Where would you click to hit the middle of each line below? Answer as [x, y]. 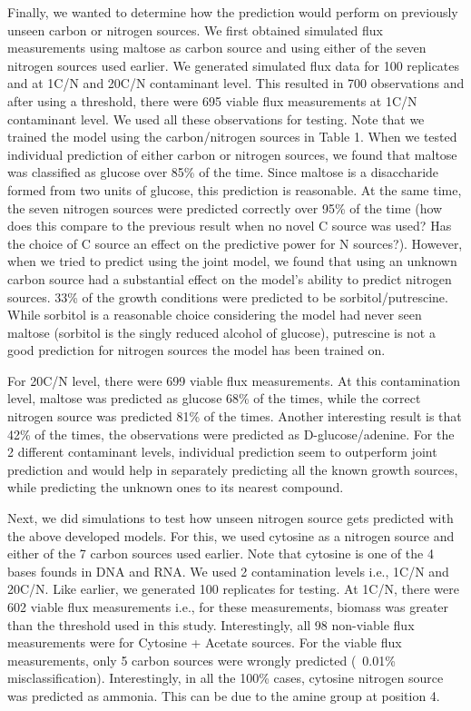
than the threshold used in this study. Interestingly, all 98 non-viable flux [211, 624]
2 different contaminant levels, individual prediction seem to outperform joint [222, 452]
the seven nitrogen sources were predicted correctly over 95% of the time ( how [225, 207]
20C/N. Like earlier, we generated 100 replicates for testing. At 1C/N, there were [233, 589]
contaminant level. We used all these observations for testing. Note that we [216, 118]
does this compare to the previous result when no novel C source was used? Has [230, 226]
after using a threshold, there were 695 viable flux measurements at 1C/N [212, 100]
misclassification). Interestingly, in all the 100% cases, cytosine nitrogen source [226, 678]
